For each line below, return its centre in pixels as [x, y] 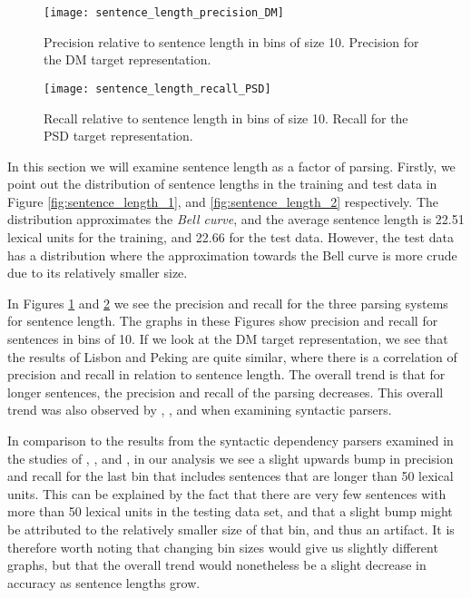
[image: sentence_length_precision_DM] [164, 13]
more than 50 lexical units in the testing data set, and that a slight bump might [230, 511]
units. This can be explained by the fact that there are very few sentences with [227, 493]
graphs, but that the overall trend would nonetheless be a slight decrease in [217, 565]
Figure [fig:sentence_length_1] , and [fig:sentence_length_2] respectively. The [223, 201]
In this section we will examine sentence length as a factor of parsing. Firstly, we [231, 166]
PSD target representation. [118, 136]
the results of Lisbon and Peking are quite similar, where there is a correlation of [232, 356]
